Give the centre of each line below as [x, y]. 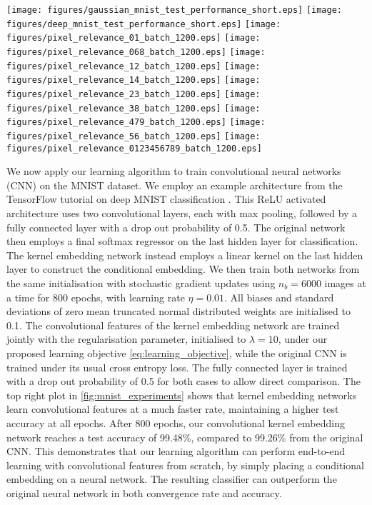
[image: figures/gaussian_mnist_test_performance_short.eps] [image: [175, 10]
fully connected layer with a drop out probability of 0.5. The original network [176, 227]
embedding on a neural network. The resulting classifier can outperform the [172, 479]
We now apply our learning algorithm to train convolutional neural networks [174, 171]
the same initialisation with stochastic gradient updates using [141, 282]
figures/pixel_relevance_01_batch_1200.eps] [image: [134, 38]
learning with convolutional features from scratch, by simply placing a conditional [185, 465]
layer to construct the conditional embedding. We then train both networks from [183, 269]
